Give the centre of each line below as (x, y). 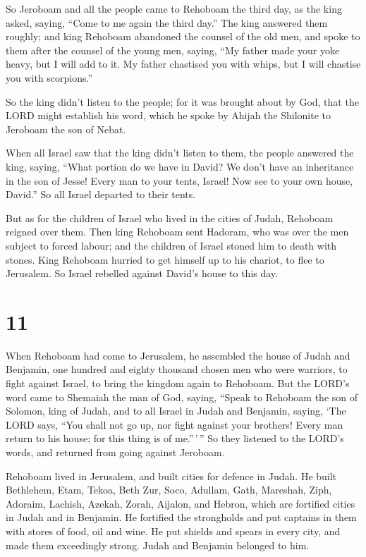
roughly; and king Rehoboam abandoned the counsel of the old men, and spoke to (183, 36)
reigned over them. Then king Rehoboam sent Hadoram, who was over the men (177, 232)
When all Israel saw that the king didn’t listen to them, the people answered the (180, 153)
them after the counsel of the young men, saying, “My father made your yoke (173, 50)
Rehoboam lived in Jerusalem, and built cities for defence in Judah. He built (171, 476)
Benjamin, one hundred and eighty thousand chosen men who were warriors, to (177, 369)
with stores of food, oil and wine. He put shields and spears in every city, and (173, 531)
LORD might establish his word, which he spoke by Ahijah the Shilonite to (169, 115)
